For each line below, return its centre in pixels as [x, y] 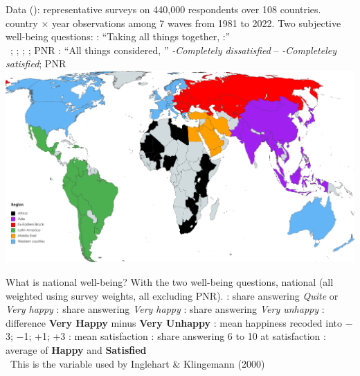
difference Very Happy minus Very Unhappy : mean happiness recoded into [174, 322]
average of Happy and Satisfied [76, 349]
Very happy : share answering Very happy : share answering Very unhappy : [165, 309]
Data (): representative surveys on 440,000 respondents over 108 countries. [163, 9]
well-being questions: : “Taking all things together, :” [118, 36]
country [22, 23]
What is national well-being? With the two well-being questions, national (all [170, 281]
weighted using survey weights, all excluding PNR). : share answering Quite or [172, 295]
